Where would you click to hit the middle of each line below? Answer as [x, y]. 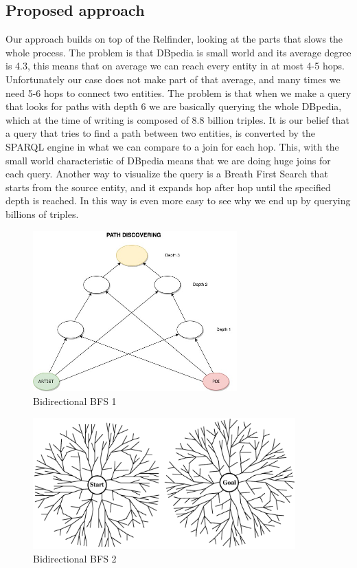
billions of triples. [42, 214]
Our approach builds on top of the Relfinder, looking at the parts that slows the [174, 39]
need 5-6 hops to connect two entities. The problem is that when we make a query [178, 92]
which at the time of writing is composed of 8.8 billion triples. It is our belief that [177, 119]
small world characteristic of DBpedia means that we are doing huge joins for [168, 160]
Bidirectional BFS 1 [75, 401]
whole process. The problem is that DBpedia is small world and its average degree [178, 52]
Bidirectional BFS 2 [75, 558]
